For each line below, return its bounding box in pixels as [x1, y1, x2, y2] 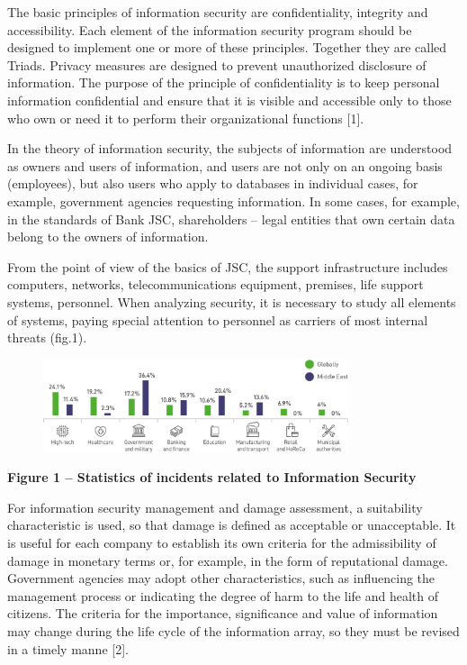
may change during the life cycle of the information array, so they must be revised [7, 622, 460, 641]
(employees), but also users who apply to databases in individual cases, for [7, 174, 418, 193]
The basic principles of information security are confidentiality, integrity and [7, 3, 428, 21]
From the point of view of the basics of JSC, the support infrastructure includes [7, 257, 448, 276]
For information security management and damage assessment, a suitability [7, 497, 423, 516]
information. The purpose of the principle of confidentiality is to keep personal [7, 73, 440, 92]
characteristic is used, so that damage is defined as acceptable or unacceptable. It [7, 515, 456, 534]
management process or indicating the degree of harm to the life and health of [7, 586, 439, 605]
